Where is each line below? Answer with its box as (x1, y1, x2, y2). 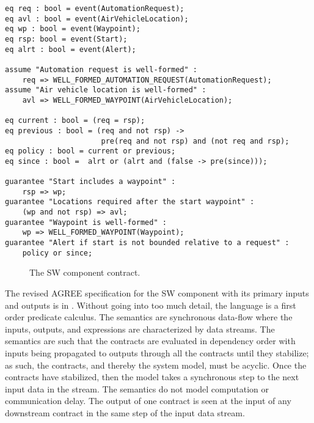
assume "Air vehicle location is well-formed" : (5, 86, 206, 95)
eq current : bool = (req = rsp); (5, 116, 145, 125)
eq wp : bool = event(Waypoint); (5, 24, 141, 34)
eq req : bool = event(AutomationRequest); (5, 4, 184, 13)
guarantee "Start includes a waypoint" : (5, 177, 176, 186)
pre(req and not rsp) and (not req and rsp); (101, 136, 290, 145)
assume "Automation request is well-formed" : (5, 65, 197, 74)
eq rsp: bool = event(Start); (5, 34, 128, 43)
